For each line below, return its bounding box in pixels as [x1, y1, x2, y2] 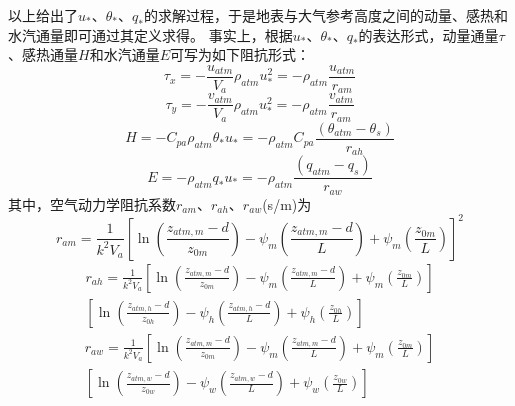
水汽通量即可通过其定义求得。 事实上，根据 [8, 24, 293, 45]
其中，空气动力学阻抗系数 [8, 193, 176, 214]
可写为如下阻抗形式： [169, 44, 310, 65]
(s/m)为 [262, 193, 312, 214]
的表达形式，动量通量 [358, 24, 499, 45]
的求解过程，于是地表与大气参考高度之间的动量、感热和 [143, 5, 508, 25]
